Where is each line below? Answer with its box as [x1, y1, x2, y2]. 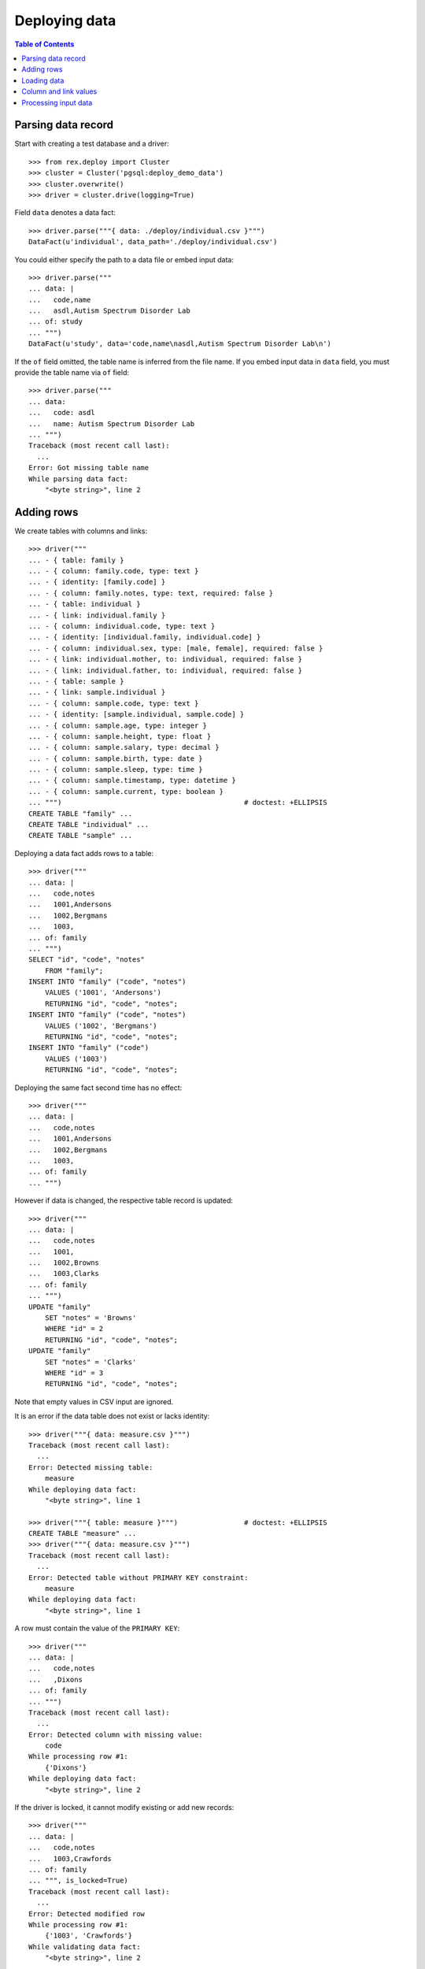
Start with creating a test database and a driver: [14, 139, 169, 149]
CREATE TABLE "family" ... [28, 809, 133, 818]
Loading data [21, 76, 65, 85]
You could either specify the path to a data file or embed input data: [14, 254, 235, 264]
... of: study [28, 317, 83, 326]
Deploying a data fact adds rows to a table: [14, 848, 153, 858]
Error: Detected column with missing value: [28, 1730, 204, 1739]
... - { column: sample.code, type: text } [28, 699, 199, 708]
